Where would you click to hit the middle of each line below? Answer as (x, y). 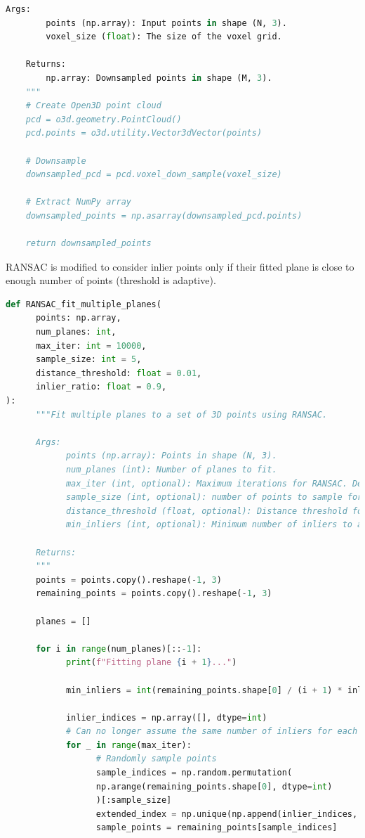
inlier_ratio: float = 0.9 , (101, 387)
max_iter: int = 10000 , (91, 346)
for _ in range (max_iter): (128, 745)
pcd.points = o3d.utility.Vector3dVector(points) (144, 133)
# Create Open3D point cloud (93, 106)
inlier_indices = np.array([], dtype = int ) (166, 717)
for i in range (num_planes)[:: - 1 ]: (119, 649)
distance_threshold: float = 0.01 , (119, 373)
